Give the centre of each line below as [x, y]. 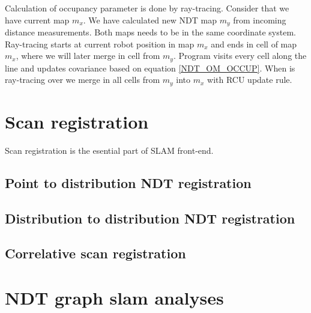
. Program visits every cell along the [240, 56]
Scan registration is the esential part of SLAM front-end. [109, 150]
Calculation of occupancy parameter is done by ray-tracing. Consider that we [147, 8]
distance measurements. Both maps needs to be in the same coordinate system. [150, 32]
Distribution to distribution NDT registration [150, 218]
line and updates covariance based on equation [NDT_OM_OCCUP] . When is [150, 68]
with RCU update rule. [250, 80]
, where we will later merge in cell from [88, 56]
